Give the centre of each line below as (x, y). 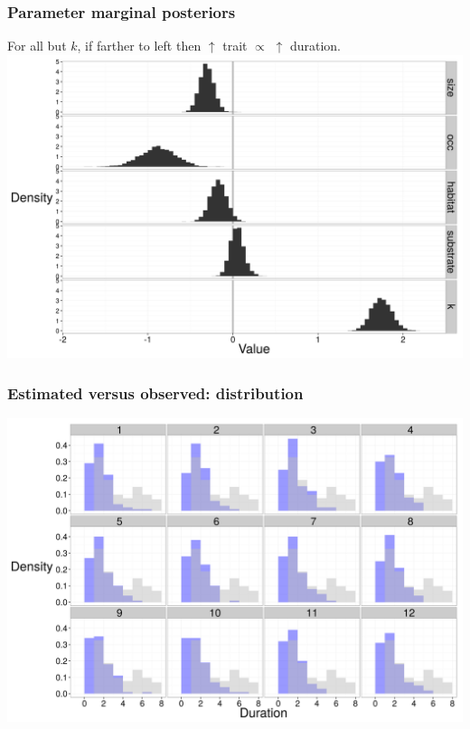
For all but (37, 46)
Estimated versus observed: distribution (155, 393)
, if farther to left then (139, 46)
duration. (315, 46)
